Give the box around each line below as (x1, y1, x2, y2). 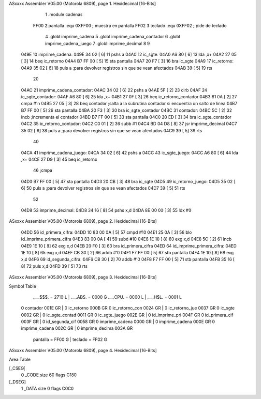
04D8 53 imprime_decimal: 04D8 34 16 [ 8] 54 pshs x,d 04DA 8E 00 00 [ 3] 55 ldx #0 (21, 207, 192, 213)
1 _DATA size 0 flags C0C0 (21, 385, 74, 392)
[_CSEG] (9, 366, 26, 371)
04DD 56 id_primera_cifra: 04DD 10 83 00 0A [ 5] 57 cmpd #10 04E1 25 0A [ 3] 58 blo (21, 229, 192, 235)
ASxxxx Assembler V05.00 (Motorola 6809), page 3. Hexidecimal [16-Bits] (9, 274, 157, 280)
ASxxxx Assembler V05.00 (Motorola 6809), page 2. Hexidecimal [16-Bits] (9, 218, 157, 224)
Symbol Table (9, 283, 36, 289)
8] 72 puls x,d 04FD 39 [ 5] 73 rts (21, 263, 88, 269)
